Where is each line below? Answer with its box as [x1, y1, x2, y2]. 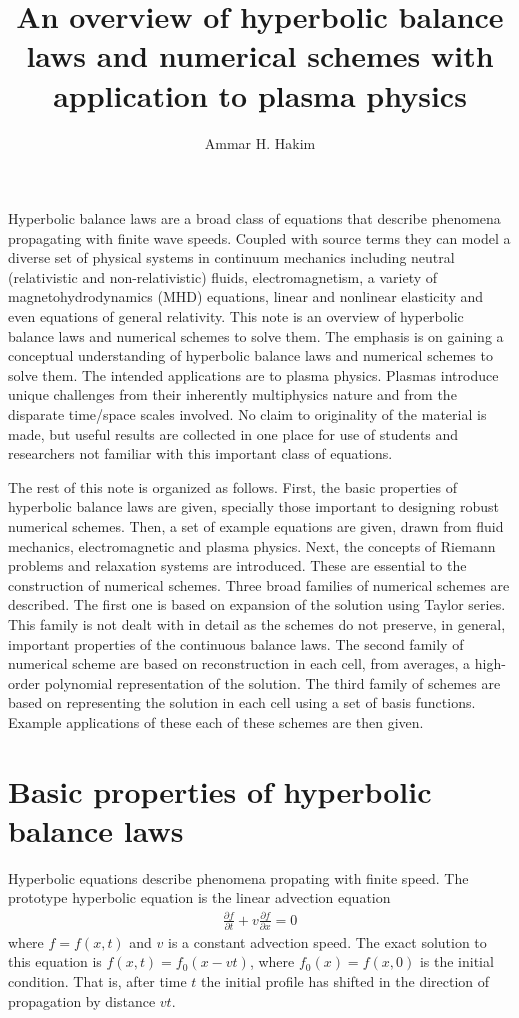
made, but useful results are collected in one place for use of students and [8, 423, 459, 444]
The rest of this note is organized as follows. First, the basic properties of [8, 476, 457, 497]
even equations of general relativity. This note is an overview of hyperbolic [8, 306, 464, 327]
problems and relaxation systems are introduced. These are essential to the [8, 555, 467, 576]
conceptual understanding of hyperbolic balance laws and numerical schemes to [8, 345, 493, 366]
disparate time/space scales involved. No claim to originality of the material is [8, 404, 487, 425]
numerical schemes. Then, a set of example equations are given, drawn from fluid [8, 516, 504, 536]
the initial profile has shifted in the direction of [201, 971, 490, 992]
